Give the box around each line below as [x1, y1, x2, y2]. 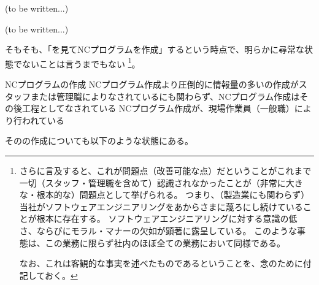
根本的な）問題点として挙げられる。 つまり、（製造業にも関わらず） [36, 188, 310, 201]
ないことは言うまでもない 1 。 [21, 55, 140, 70]
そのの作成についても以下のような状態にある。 [5, 134, 193, 147]
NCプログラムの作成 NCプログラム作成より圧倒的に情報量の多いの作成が [5, 78, 299, 91]
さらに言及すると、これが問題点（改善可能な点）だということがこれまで [19, 164, 312, 177]
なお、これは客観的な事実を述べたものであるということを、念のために [19, 257, 303, 270]
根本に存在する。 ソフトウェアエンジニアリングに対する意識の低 [36, 212, 298, 225]
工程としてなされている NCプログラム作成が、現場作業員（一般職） [21, 102, 294, 115]
